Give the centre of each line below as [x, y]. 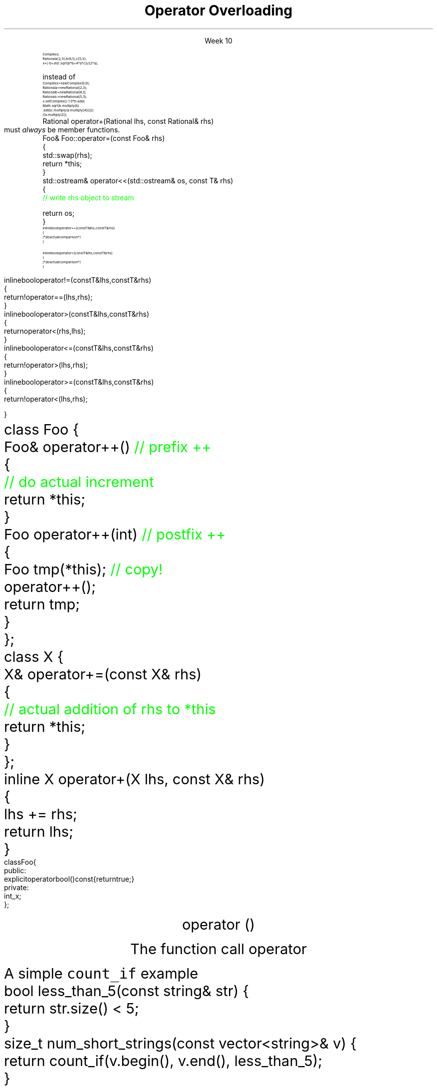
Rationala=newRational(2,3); [65, 87]
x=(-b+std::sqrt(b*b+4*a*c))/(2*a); [70, 63]
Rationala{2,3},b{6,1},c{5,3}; [65, 58]
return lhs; [39, 831]
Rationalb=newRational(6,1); [65, 92]
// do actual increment [79, 482]
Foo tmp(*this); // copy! [84, 569]
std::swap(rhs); [67, 155]
